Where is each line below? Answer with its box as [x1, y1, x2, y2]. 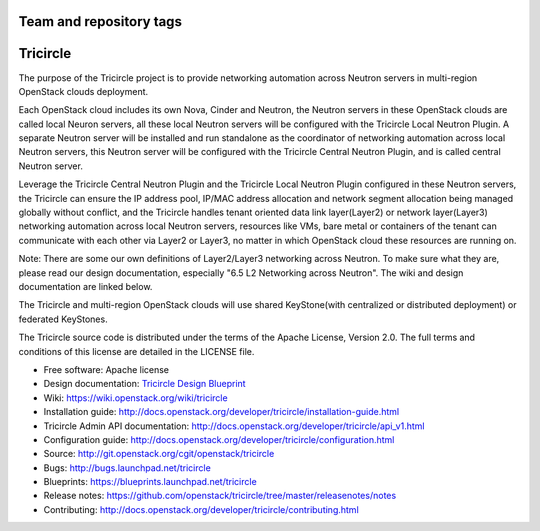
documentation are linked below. [18, 281, 153, 292]
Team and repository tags [18, 13, 182, 30]
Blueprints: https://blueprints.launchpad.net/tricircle [43, 476, 257, 488]
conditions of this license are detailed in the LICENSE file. [18, 345, 255, 357]
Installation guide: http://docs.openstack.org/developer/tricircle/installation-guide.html [43, 406, 400, 418]
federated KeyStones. [18, 313, 109, 325]
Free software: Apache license [43, 363, 170, 375]
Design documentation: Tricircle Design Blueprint [43, 378, 246, 390]
